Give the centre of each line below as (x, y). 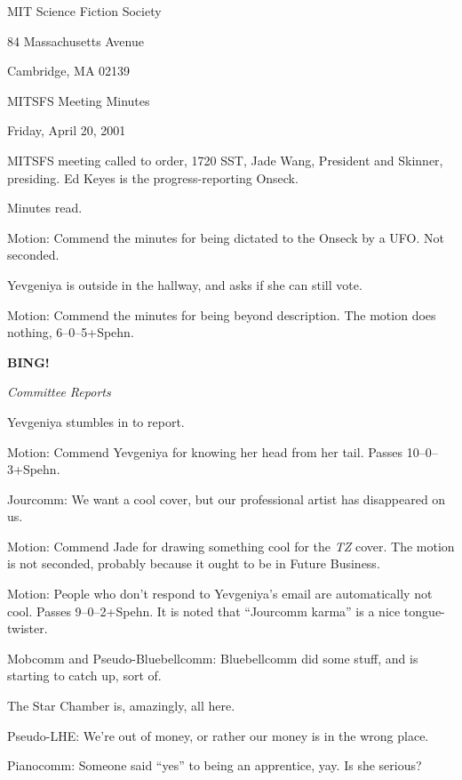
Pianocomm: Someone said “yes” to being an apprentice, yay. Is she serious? (215, 765)
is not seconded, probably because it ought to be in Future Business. (194, 563)
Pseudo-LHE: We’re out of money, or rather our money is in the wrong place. (218, 735)
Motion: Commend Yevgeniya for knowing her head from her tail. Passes (205, 451)
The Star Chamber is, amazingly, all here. (121, 706)
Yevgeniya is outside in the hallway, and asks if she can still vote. (185, 284)
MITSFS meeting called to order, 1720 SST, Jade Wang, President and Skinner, (225, 160)
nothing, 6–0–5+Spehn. (71, 332)
